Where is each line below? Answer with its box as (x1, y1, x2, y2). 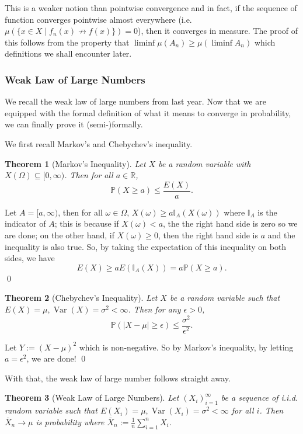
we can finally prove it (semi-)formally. (5, 118, 143, 130)
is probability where (36, 415, 105, 428)
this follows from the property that (5, 36, 130, 48)
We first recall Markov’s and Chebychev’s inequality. (5, 137, 193, 150)
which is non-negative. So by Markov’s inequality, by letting (79, 341, 294, 353)
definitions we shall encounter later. (5, 47, 132, 60)
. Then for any (128, 303, 181, 315)
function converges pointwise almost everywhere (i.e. (5, 13, 192, 25)
